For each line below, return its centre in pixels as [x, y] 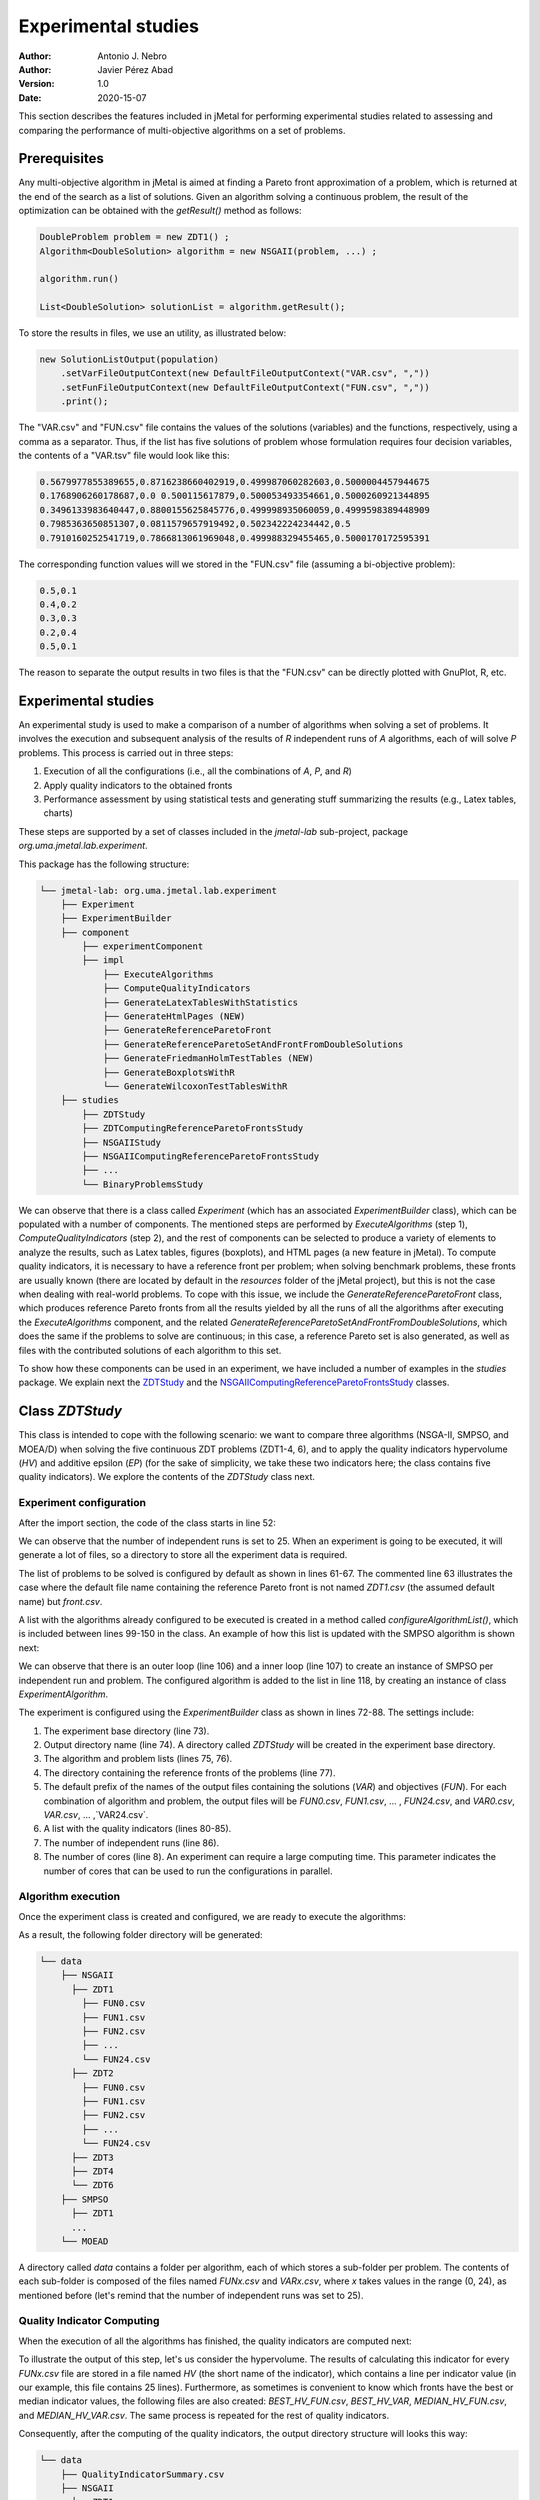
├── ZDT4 [92, 2171]
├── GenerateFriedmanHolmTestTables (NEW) [208, 1058]
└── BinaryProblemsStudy [142, 1184]
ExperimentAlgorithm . [63, 1694]
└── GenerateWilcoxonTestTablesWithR [195, 1086]
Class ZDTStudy [70, 1411]
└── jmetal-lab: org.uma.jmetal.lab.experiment [158, 890]
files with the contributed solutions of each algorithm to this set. [150, 1350]
